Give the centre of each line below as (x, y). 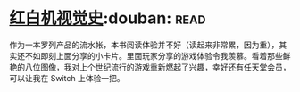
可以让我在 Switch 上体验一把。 (67, 78)
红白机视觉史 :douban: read (108, 18)
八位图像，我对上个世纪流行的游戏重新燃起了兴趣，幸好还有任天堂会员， (158, 67)
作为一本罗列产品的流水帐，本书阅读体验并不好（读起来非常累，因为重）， (144, 45)
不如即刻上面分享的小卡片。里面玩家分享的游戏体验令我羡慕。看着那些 (154, 55)
